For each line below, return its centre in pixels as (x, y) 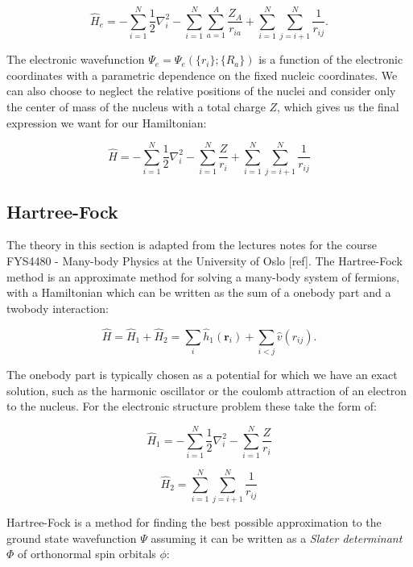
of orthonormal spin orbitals (87, 554)
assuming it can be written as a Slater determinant (277, 538)
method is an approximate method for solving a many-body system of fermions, (203, 276)
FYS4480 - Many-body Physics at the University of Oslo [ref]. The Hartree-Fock (204, 261)
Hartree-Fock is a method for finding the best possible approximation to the (194, 521)
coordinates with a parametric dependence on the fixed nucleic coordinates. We (202, 75)
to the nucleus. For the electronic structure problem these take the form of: (192, 406)
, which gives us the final (338, 106)
